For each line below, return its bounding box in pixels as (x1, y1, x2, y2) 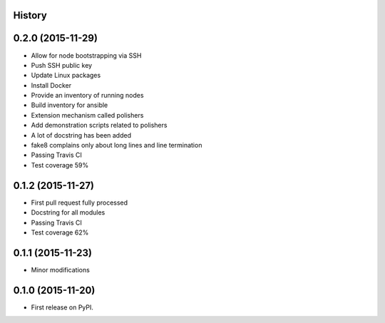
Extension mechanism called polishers (31, 111, 144, 119)
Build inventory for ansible (31, 101, 108, 110)
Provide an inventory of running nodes (31, 91, 144, 100)
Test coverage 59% (31, 160, 89, 169)
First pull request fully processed (31, 198, 128, 207)
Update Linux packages (31, 71, 101, 80)
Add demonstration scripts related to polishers (31, 121, 168, 130)
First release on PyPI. (31, 303, 94, 312)
